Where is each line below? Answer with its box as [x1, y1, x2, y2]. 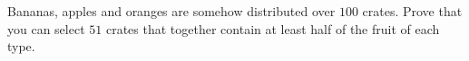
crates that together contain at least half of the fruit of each [105, 19, 440, 38]
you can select [7, 19, 85, 38]
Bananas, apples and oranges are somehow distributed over [7, 2, 336, 20]
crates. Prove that [362, 2, 463, 20]
